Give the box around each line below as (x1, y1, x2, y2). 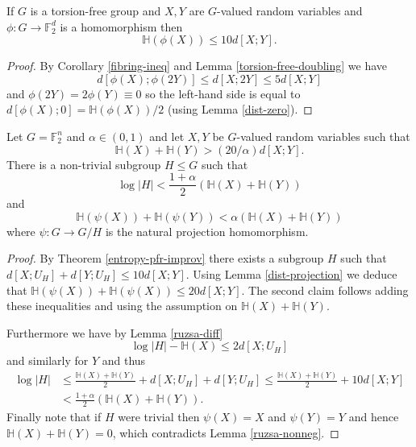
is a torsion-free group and (30, 2, 161, 19)
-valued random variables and (217, 2, 363, 19)
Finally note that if (6, 408, 102, 425)
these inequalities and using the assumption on (6, 297, 238, 314)
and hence (348, 408, 399, 425)
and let (149, 127, 185, 144)
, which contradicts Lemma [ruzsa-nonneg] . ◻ (112, 424, 339, 441)
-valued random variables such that (236, 127, 410, 144)
